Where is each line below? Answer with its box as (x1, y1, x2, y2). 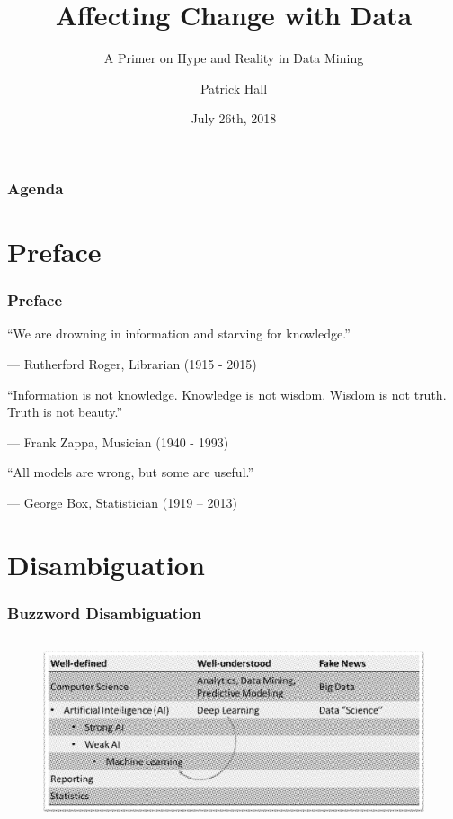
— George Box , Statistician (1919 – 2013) (7, 492, 237, 511)
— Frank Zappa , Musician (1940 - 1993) (7, 432, 229, 451)
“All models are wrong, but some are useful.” (7, 463, 254, 481)
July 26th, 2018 (191, 109, 277, 128)
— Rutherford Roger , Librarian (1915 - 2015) (7, 355, 257, 373)
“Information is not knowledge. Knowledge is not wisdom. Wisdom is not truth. (7, 384, 447, 403)
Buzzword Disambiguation (7, 601, 201, 624)
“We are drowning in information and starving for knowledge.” (7, 324, 351, 343)
